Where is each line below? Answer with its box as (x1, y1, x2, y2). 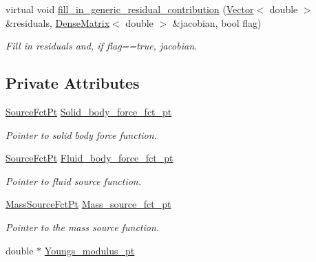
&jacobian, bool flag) (172, 15, 262, 30)
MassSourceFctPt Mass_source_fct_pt (6, 197, 171, 211)
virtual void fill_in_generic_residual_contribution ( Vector (6, 2, 254, 16)
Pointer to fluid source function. (6, 173, 142, 188)
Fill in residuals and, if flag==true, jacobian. (6, 39, 198, 53)
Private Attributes (6, 72, 140, 94)
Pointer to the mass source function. (6, 219, 160, 234)
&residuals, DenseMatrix (6, 15, 110, 30)
